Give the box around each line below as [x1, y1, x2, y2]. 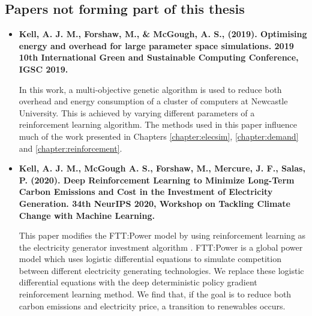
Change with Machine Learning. [19, 209, 155, 221]
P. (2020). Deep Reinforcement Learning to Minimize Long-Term [19, 173, 295, 186]
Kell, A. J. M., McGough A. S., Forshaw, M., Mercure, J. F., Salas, [19, 162, 305, 174]
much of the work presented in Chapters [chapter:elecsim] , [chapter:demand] [19, 130, 299, 142]
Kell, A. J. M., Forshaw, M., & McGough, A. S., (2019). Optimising [19, 28, 307, 40]
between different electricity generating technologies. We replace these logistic [19, 264, 304, 276]
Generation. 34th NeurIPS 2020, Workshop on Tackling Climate [19, 197, 290, 209]
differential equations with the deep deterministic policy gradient [19, 276, 257, 288]
